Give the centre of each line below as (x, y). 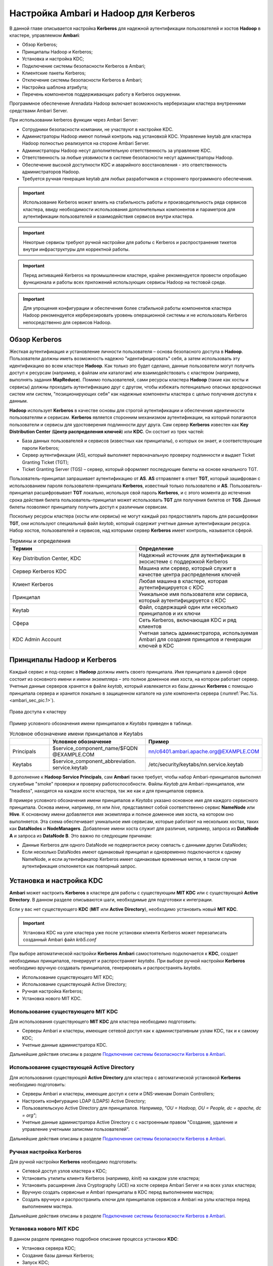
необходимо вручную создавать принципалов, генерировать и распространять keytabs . (105, 968)
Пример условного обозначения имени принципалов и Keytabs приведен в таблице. (101, 723)
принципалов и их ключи (170, 613)
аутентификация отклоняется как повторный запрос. (79, 866)
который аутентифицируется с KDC (182, 600)
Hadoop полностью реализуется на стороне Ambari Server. (86, 143)
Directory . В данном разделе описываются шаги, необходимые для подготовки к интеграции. (111, 900)
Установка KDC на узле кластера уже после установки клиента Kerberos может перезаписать (125, 932)
